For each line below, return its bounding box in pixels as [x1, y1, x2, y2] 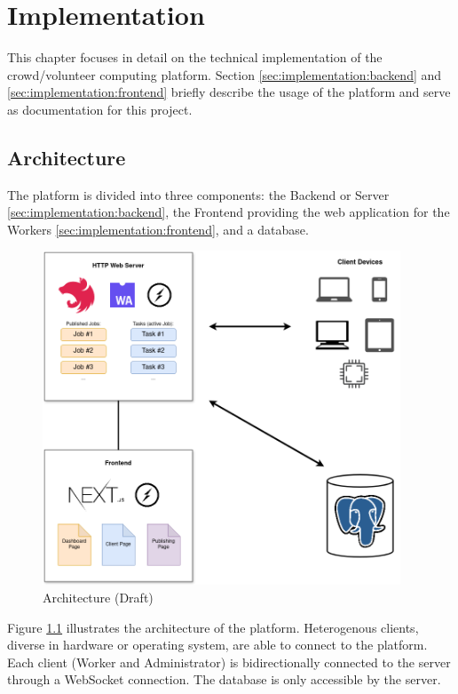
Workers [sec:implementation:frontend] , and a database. [7, 219, 309, 238]
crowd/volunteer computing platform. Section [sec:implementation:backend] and [7, 65, 442, 84]
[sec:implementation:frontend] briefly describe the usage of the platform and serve [7, 83, 451, 101]
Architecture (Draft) [43, 588, 154, 607]
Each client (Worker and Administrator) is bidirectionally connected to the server [7, 652, 451, 671]
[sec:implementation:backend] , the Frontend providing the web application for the [7, 203, 450, 221]
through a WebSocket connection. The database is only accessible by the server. [7, 670, 441, 689]
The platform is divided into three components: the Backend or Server [7, 185, 390, 203]
